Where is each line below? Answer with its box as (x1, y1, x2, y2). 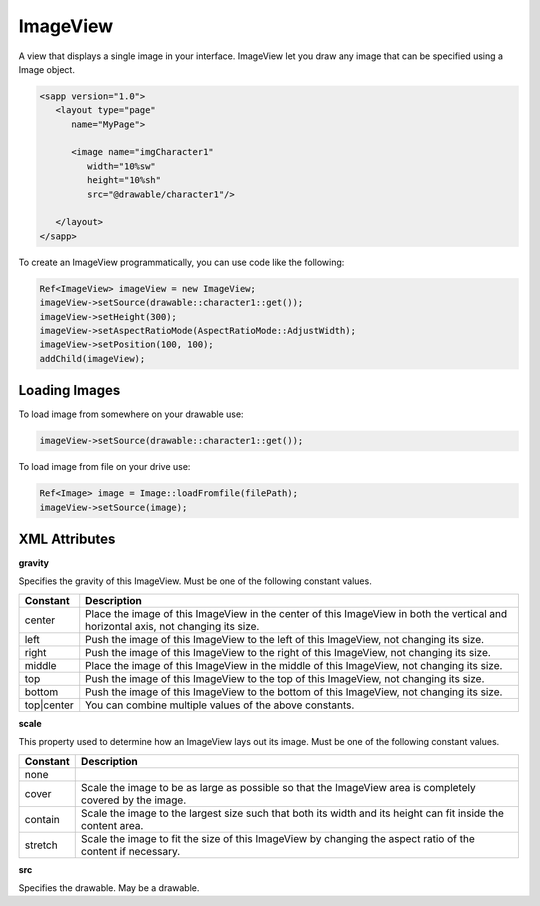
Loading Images (18, 382, 121, 399)
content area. (80, 818, 144, 832)
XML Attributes (18, 531, 116, 547)
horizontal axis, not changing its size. (85, 619, 260, 633)
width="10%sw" (86, 160, 157, 172)
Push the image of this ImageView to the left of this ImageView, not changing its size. (85, 632, 485, 646)
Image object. (18, 63, 75, 75)
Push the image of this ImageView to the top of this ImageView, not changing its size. (85, 671, 485, 685)
